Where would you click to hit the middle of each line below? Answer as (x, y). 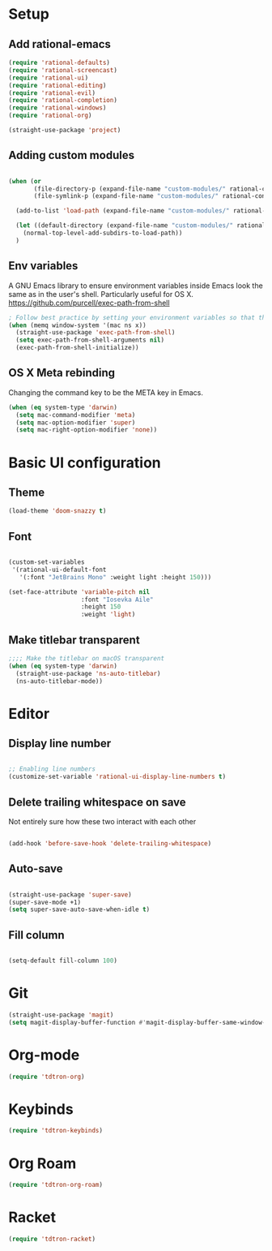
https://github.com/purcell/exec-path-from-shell (89, 303)
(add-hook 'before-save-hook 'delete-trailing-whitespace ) (110, 844)
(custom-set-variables (47, 562)
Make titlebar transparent (74, 640)
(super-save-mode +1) (45, 902)
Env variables (43, 266)
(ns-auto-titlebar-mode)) (59, 681)
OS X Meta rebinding (62, 373)
